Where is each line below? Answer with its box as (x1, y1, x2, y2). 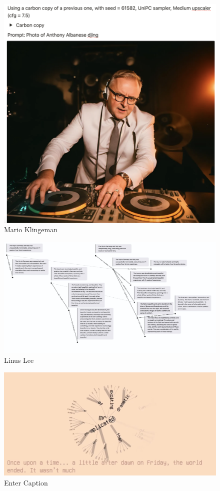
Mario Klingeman (4, 224, 58, 235)
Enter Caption (4, 477, 48, 487)
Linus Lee (4, 355, 34, 365)
